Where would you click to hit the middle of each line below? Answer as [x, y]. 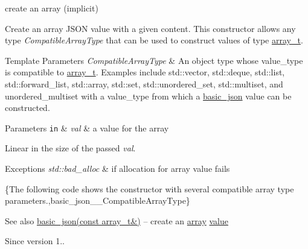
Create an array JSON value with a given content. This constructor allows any [150, 28]
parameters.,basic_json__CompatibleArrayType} [98, 200]
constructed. [27, 108]
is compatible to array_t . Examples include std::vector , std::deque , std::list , [145, 72]
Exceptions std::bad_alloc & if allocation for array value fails [117, 168]
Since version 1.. [35, 241]
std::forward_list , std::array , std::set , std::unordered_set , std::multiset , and [144, 84]
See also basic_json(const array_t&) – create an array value [117, 220]
